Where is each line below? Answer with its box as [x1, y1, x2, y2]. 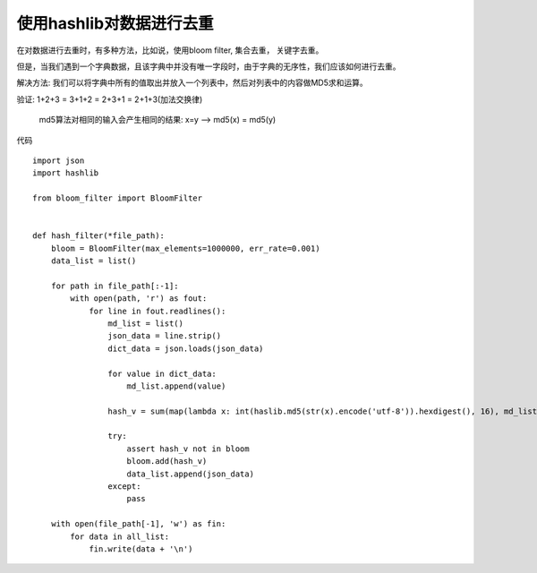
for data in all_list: [70, 531, 170, 542]
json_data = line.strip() [107, 331, 222, 341]
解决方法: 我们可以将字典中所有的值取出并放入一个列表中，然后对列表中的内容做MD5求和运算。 [16, 77, 369, 89]
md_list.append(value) [126, 381, 226, 391]
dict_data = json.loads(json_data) [107, 343, 264, 354]
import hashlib [32, 168, 99, 178]
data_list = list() [50, 256, 137, 266]
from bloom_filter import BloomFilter [32, 193, 203, 203]
